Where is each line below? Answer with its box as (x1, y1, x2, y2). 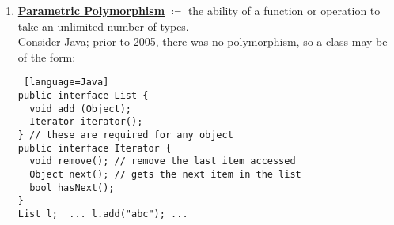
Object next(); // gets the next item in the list (29, 168, 301, 180)
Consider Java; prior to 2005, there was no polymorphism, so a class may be (17, 33, 388, 50)
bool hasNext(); (29, 182, 115, 193)
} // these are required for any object (17, 129, 233, 141)
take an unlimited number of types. (17, 17, 189, 34)
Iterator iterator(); (29, 116, 143, 128)
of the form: (17, 48, 76, 65)
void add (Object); (29, 103, 131, 114)
